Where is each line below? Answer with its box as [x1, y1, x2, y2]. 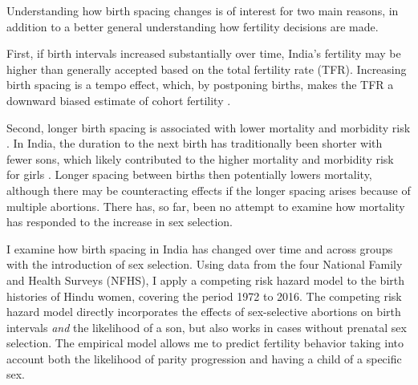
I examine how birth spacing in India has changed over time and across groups [6, 240, 393, 257]
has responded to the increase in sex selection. [6, 213, 233, 230]
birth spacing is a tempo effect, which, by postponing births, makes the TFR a [6, 76, 394, 93]
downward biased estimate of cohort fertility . [6, 91, 231, 108]
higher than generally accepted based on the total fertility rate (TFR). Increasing [6, 60, 407, 77]
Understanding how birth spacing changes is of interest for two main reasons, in [6, 2, 399, 18]
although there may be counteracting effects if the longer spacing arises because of [6, 181, 411, 198]
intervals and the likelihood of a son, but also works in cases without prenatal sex [6, 318, 407, 335]
